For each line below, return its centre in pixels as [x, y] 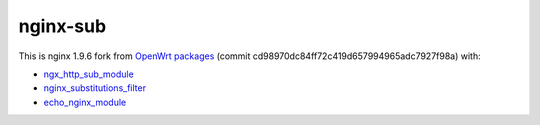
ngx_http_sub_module [88, 74]
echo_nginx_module [85, 102]
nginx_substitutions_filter [95, 88]
